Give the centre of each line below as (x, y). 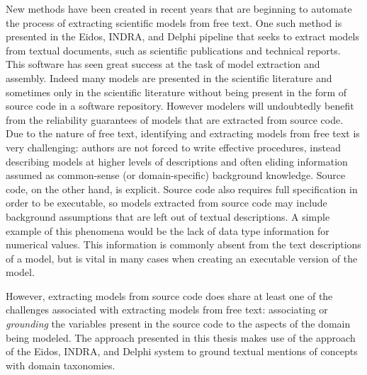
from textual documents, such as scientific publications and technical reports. (173, 50)
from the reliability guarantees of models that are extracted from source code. (175, 119)
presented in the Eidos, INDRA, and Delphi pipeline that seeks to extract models (183, 36)
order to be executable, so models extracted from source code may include (166, 203)
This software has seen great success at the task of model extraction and (163, 64)
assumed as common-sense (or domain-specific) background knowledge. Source (176, 175)
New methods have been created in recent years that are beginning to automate (179, 8)
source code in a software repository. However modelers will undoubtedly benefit (180, 106)
